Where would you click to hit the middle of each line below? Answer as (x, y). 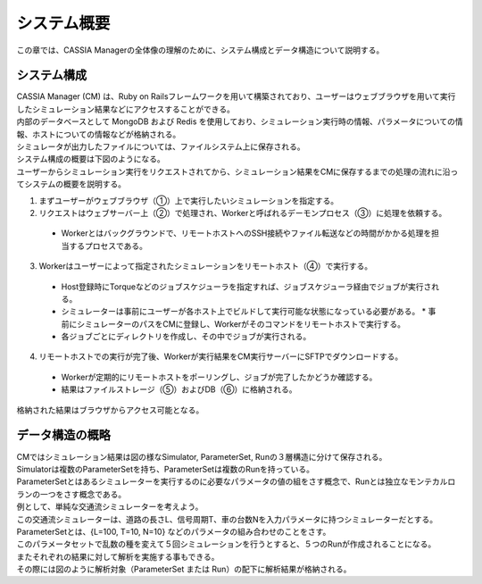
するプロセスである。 (108, 246)
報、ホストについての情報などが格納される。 (99, 134)
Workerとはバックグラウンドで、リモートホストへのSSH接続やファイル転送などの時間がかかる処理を (246, 233)
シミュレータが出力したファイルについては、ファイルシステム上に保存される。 (161, 146)
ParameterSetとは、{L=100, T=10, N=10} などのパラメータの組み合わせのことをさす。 (174, 531)
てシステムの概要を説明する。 (71, 184)
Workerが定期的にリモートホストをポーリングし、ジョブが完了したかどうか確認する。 (219, 377)
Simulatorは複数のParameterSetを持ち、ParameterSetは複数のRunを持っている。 (166, 469)
